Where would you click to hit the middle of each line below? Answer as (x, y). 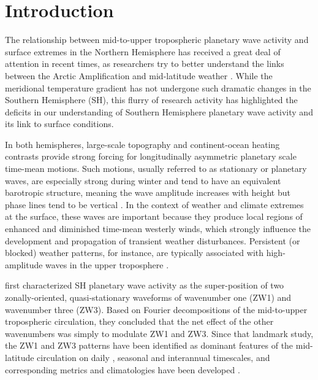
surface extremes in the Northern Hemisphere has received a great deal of (143, 51)
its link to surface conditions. (59, 124)
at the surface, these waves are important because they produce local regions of (154, 216)
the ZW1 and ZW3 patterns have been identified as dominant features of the (149, 345)
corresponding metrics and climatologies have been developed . (123, 369)
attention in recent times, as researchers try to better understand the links (145, 64)
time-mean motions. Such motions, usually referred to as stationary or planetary (156, 169)
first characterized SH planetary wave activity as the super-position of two (145, 285)
